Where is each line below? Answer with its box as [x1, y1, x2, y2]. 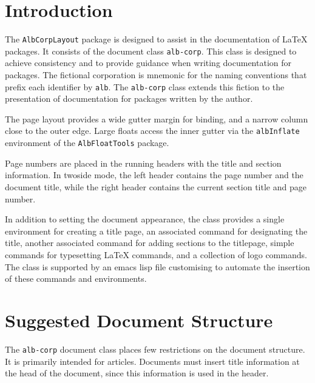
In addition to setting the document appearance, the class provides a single [5, 213, 285, 225]
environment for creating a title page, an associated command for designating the [5, 224, 308, 237]
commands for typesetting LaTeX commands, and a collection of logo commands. [5, 248, 307, 261]
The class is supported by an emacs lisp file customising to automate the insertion [5, 260, 310, 273]
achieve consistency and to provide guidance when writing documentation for [5, 56, 292, 69]
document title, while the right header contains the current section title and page [5, 180, 307, 193]
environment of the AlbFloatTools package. [5, 136, 169, 149]
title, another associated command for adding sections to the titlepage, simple [5, 236, 294, 249]
